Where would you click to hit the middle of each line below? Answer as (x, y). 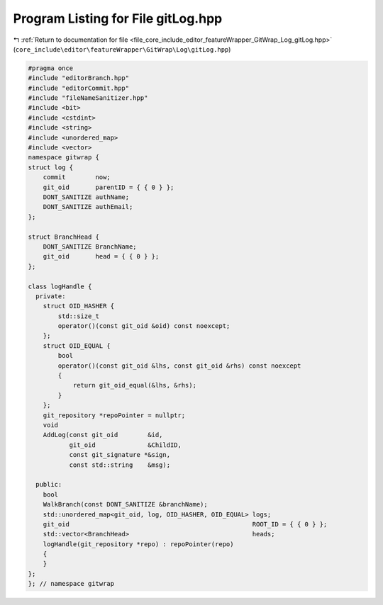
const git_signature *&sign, (120, 455)
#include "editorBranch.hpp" (79, 78)
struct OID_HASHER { (79, 306)
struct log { (51, 167)
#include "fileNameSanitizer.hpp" (88, 98)
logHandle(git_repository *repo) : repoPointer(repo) (138, 544)
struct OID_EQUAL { (77, 346)
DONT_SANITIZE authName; (86, 197)
